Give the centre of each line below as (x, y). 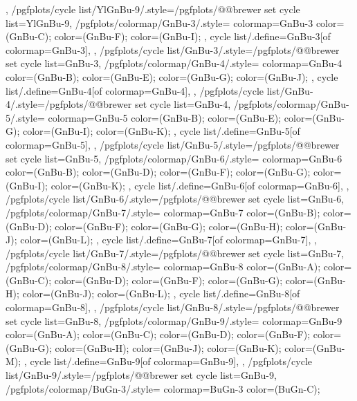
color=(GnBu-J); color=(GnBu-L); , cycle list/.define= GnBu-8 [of (161, 293)
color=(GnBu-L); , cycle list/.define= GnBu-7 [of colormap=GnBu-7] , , (168, 240)
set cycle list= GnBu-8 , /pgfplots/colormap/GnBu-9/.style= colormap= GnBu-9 (174, 320)
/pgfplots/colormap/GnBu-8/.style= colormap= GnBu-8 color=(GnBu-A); (163, 267)
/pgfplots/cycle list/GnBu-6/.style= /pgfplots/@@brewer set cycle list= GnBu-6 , (175, 199)
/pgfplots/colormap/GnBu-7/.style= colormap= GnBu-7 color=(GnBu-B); (163, 212)
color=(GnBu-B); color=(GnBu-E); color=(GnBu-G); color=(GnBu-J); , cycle (172, 76)
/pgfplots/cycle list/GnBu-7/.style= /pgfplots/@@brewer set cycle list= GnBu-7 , (175, 253)
